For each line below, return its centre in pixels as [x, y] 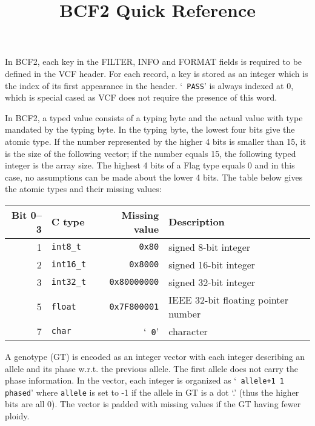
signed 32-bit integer [212, 282]
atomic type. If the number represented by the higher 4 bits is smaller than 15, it [156, 141]
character [188, 331]
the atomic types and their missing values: [83, 189]
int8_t [66, 247]
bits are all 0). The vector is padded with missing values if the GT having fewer [153, 404]
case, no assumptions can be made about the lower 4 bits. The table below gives [154, 177]
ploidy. [17, 416]
